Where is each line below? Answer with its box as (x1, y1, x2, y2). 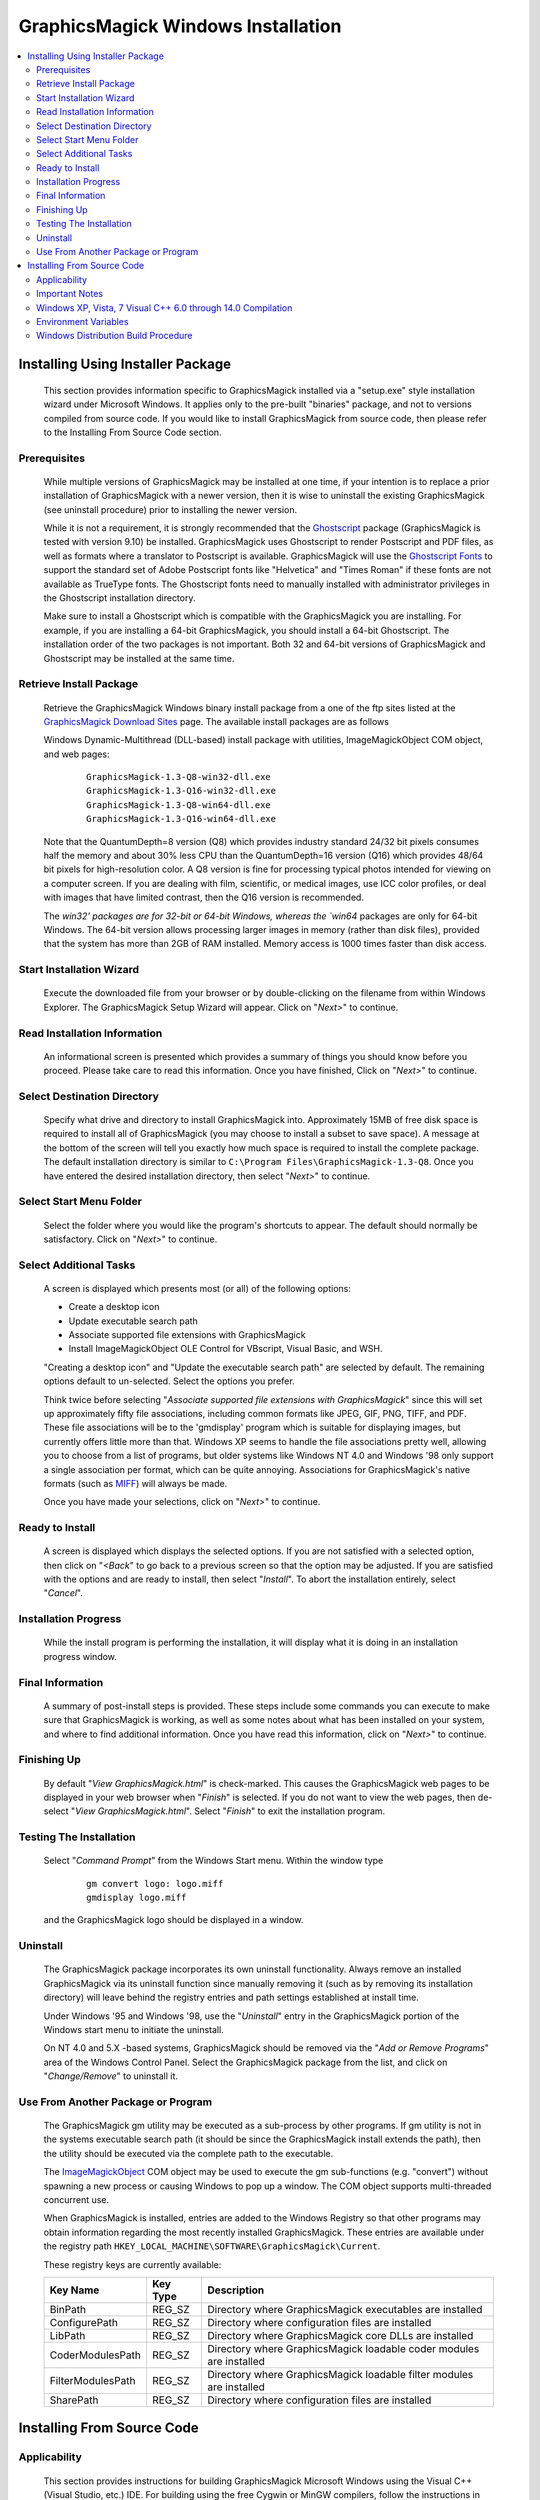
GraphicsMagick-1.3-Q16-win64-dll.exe (86, 813, 277, 825)
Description (207, 2283, 265, 2297)
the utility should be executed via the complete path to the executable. (43, 2147, 334, 2159)
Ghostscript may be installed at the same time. (43, 652, 235, 664)
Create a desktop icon (68, 1301, 160, 1313)
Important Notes (36, 288, 104, 300)
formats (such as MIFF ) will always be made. (43, 1477, 228, 1489)
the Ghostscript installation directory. (43, 592, 196, 604)
